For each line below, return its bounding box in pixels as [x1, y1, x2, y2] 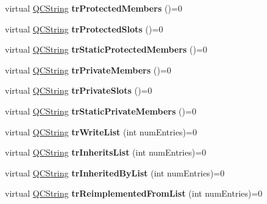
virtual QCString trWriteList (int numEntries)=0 [5, 125, 197, 138]
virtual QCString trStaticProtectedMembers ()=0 [5, 43, 208, 56]
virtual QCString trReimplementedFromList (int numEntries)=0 [5, 187, 263, 200]
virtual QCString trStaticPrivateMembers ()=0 [5, 104, 197, 117]
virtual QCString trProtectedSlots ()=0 [5, 22, 164, 35]
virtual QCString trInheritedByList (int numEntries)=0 [5, 166, 225, 179]
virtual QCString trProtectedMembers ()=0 [5, 2, 182, 14]
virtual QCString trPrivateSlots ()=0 [5, 84, 152, 97]
